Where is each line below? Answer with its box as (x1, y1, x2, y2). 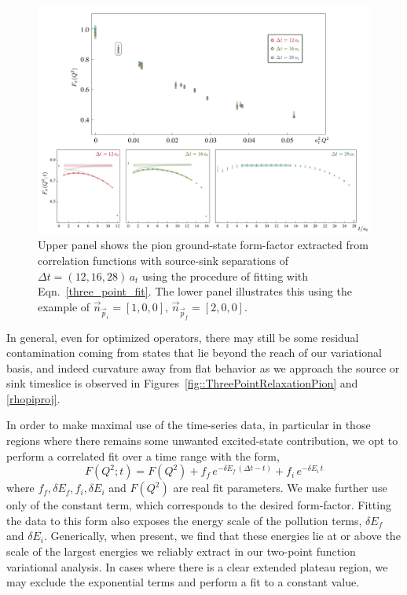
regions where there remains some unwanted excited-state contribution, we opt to (6, 432, 398, 449)
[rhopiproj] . (6, 390, 60, 406)
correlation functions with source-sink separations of (38, 252, 289, 269)
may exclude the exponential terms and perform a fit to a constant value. (6, 574, 360, 590)
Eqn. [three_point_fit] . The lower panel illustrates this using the (38, 283, 353, 299)
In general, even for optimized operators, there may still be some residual (6, 329, 359, 345)
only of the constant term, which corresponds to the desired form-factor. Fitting (6, 497, 391, 513)
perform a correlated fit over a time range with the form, (6, 447, 280, 464)
